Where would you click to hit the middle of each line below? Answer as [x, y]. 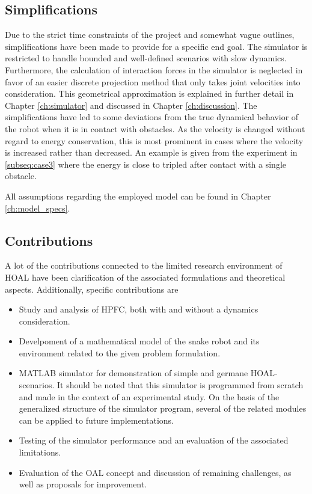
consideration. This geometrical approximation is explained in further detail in [149, 93]
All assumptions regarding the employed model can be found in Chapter [138, 196]
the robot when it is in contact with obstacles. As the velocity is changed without [155, 128]
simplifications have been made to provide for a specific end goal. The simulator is [156, 46]
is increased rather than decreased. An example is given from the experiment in [151, 152]
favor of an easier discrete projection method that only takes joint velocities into [153, 81]
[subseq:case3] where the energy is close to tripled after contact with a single [146, 164]
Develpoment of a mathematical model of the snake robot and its [139, 341]
